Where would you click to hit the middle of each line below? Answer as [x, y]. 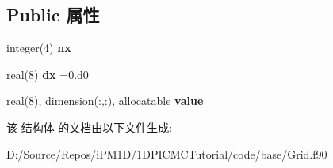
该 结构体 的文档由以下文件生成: [90, 127]
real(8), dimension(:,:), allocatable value [105, 101]
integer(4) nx [39, 48]
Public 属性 [53, 15]
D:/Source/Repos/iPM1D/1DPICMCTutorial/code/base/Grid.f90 [167, 153]
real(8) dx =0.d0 [48, 74]
